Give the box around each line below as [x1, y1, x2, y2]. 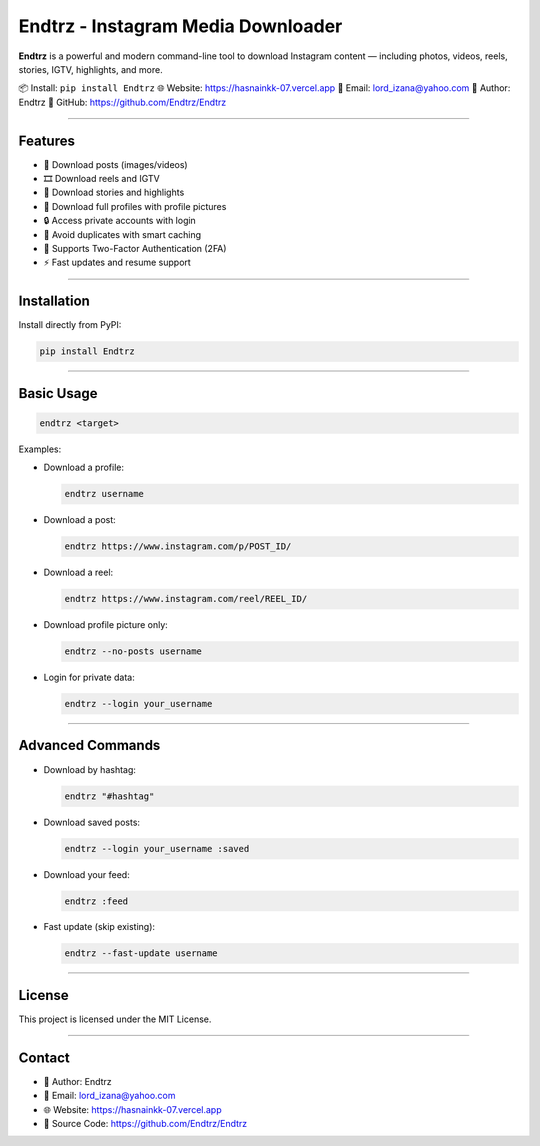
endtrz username [64, 488, 145, 500]
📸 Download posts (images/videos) [43, 158, 189, 170]
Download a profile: [43, 461, 125, 474]
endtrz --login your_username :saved [64, 843, 250, 854]
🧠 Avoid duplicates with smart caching [43, 228, 202, 240]
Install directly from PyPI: [18, 319, 122, 331]
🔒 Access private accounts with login [43, 215, 197, 227]
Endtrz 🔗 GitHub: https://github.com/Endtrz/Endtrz [18, 96, 227, 108]
